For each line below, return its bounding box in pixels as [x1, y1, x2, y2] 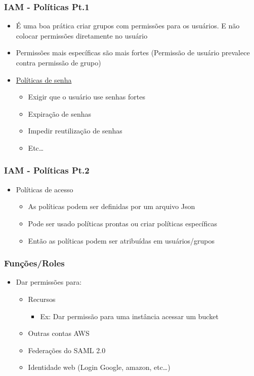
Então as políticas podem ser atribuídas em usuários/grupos [28, 235, 215, 246]
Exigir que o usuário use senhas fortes [28, 91, 145, 102]
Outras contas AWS [28, 328, 90, 338]
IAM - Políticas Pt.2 [4, 164, 90, 177]
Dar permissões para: [16, 277, 82, 287]
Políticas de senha [16, 74, 72, 85]
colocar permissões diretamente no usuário [16, 30, 148, 41]
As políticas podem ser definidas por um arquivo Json [28, 201, 195, 212]
